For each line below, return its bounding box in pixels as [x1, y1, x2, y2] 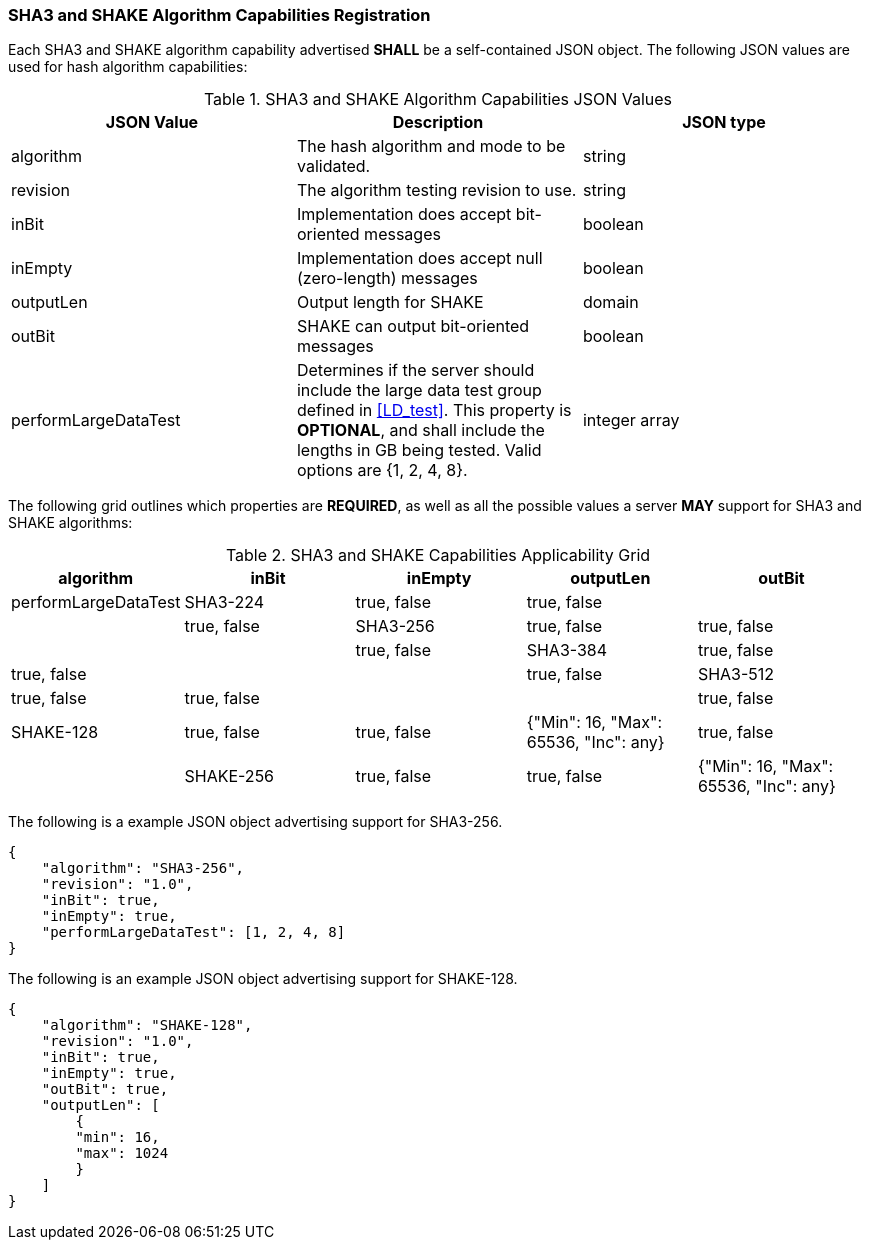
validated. [296, 156, 371, 177]
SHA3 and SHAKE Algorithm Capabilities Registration [8, 5, 431, 25]
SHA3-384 [526, 640, 608, 661]
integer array [582, 410, 680, 431]
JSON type [682, 112, 766, 133]
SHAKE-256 [184, 766, 275, 787]
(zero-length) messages [296, 268, 478, 289]
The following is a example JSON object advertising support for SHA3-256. [8, 813, 503, 831]
